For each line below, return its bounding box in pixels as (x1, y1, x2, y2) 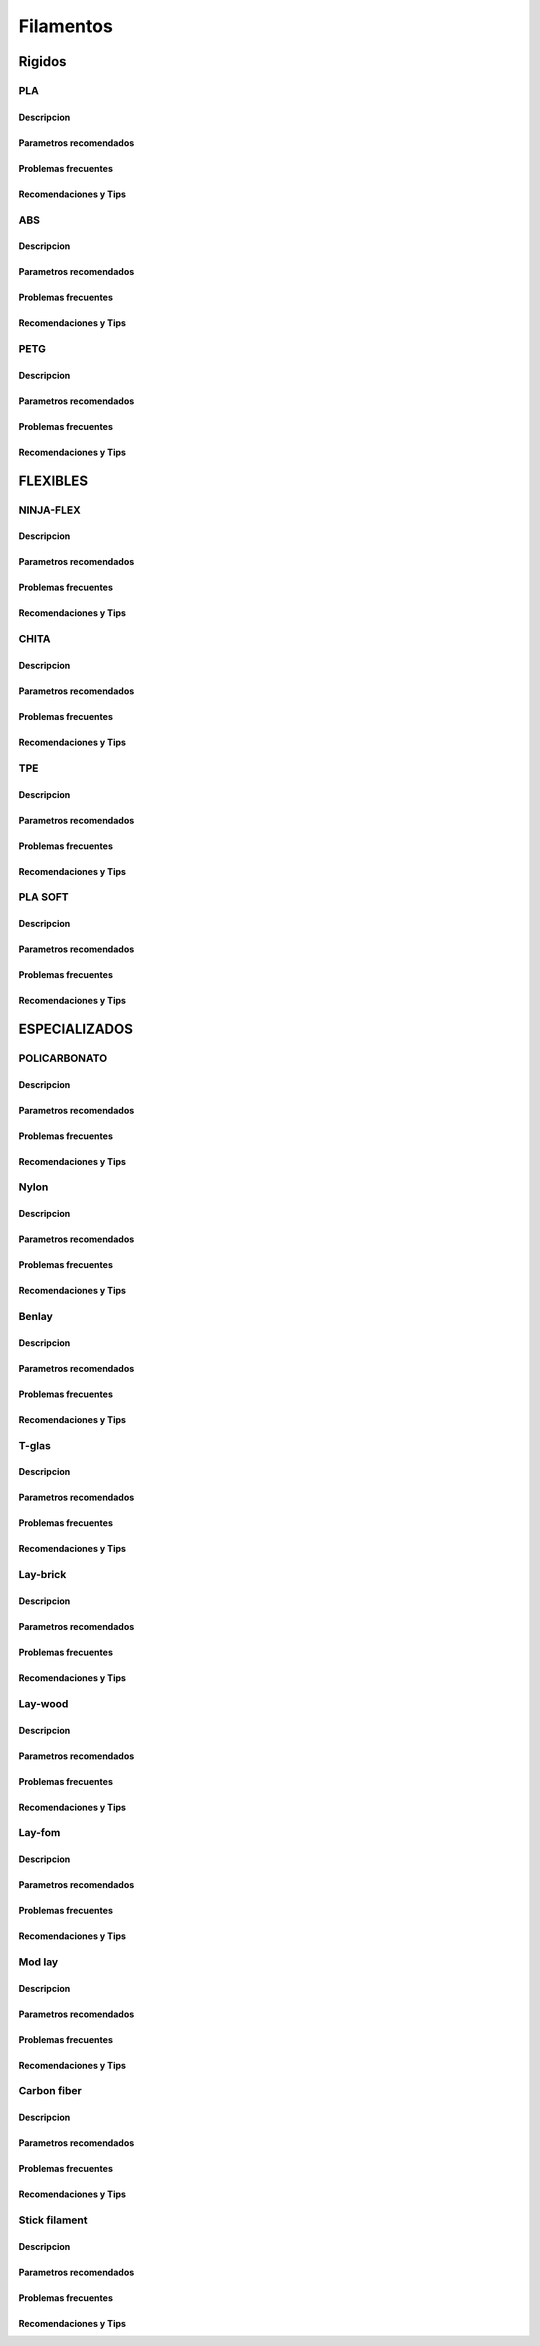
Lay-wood (18, 1696, 69, 1710)
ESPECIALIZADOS (18, 1020, 134, 1037)
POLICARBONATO (18, 1051, 108, 1065)
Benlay (18, 1310, 54, 1324)
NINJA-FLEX (18, 503, 81, 517)
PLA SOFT (18, 890, 69, 904)
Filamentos (18, 15, 114, 37)
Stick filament (18, 2213, 88, 2227)
